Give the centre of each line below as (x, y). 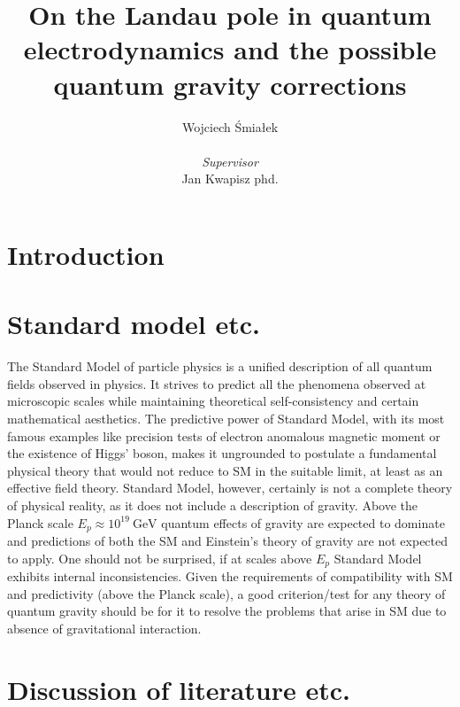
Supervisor (230, 161)
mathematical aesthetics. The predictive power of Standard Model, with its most (226, 418)
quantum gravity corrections (230, 84)
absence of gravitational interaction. (104, 628)
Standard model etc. (134, 324)
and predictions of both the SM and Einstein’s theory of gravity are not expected (228, 540)
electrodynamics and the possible (230, 49)
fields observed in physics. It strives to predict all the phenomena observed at (217, 383)
